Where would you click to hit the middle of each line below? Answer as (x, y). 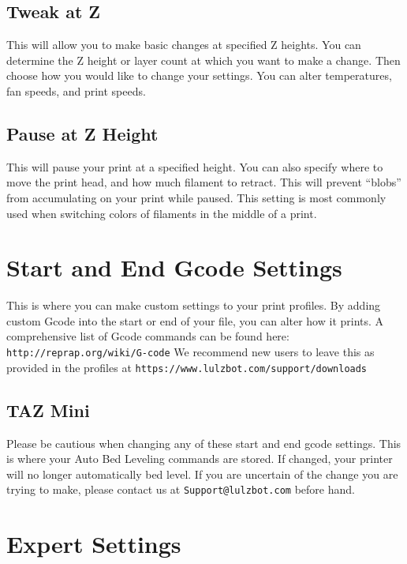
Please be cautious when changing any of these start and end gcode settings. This (204, 443)
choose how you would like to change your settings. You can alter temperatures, (199, 75)
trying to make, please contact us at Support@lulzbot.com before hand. (181, 489)
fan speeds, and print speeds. (76, 90)
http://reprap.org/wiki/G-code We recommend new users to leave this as (190, 352)
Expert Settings (94, 544)
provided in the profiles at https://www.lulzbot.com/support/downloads (187, 367)
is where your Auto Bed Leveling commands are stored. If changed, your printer (200, 459)
